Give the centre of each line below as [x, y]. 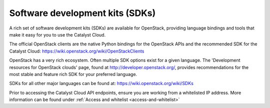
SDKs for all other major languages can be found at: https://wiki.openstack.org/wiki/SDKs [101, 83]
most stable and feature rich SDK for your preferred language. [73, 74]
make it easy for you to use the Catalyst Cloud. [57, 34]
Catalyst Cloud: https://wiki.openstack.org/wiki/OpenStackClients [77, 51]
